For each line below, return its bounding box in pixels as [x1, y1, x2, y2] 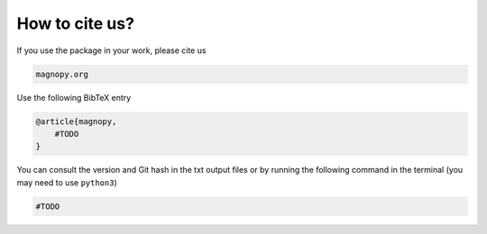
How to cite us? [16, 13, 135, 33]
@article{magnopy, [35, 116, 117, 126]
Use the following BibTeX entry [16, 92, 132, 103]
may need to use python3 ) [16, 176, 117, 188]
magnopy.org [35, 68, 89, 79]
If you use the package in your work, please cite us [16, 45, 207, 56]
